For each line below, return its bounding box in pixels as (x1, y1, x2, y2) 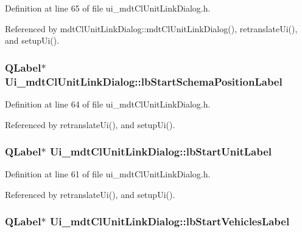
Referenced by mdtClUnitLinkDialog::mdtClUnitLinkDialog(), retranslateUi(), (5, 22, 298, 35)
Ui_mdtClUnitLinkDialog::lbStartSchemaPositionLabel (5, 73, 283, 89)
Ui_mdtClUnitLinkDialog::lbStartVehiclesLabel (49, 214, 290, 229)
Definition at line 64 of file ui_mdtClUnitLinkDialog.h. (5, 97, 211, 110)
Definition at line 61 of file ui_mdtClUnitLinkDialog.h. (5, 168, 211, 180)
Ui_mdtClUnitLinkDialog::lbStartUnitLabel (49, 144, 272, 159)
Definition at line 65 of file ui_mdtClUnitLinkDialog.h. (5, 2, 211, 14)
